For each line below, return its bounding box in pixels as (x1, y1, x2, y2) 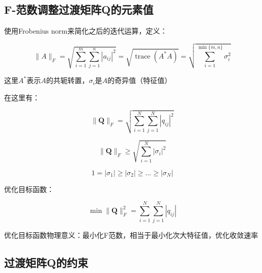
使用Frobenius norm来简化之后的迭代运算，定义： (4, 25, 167, 36)
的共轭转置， (46, 75, 89, 86)
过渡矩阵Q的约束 (4, 254, 89, 270)
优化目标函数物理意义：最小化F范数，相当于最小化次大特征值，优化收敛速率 (4, 229, 258, 240)
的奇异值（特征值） (107, 75, 172, 86)
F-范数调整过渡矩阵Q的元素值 (4, 2, 154, 17)
